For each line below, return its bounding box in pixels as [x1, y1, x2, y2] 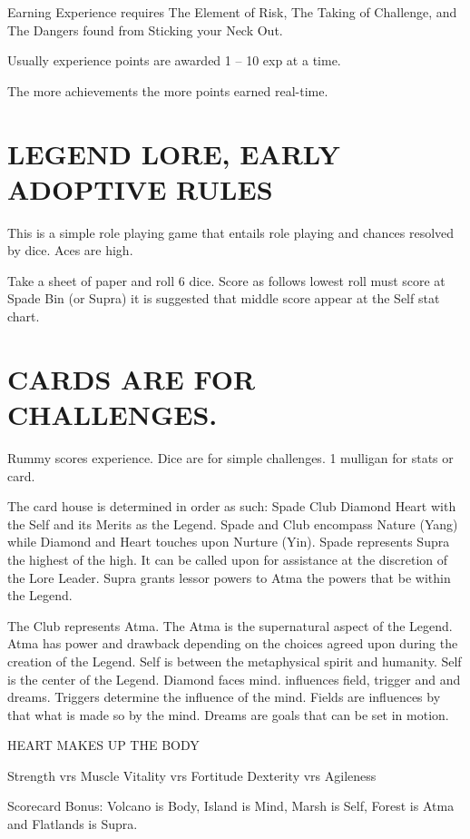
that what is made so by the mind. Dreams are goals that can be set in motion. [7, 705, 449, 724]
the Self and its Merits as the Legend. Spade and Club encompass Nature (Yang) [7, 514, 458, 533]
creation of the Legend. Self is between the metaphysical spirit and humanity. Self [7, 651, 462, 670]
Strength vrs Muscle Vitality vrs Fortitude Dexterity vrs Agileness [7, 765, 377, 785]
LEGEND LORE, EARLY [7, 134, 340, 172]
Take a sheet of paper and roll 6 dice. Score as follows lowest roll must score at [7, 271, 446, 290]
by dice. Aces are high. [7, 241, 133, 260]
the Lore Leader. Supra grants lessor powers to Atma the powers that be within [7, 568, 451, 587]
